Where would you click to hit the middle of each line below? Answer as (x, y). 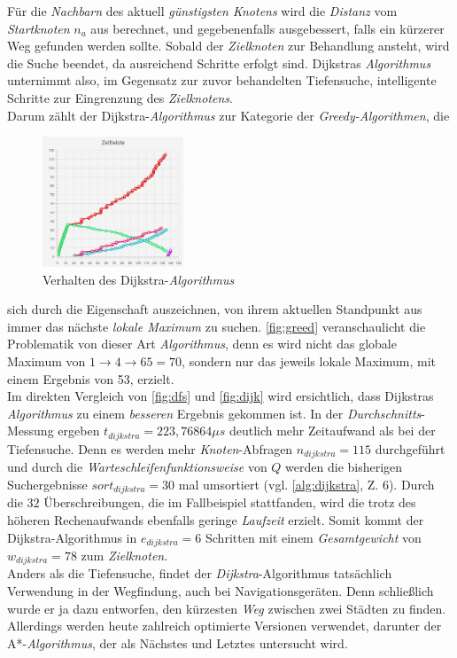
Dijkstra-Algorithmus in (72, 537)
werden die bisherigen (344, 467)
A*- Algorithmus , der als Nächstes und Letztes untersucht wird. (178, 642)
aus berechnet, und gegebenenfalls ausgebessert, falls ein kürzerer (267, 28)
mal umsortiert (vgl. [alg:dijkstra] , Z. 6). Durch (306, 484)
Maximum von (46, 360)
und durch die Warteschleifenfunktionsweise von (137, 467)
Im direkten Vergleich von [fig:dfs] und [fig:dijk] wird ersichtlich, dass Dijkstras (221, 396)
